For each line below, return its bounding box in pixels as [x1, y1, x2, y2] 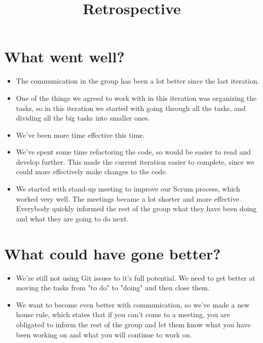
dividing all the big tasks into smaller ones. [16, 112, 150, 123]
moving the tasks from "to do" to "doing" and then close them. [16, 282, 210, 293]
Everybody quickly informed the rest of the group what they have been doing [16, 203, 257, 214]
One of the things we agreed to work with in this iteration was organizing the [16, 92, 257, 103]
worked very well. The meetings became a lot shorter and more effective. [16, 193, 241, 204]
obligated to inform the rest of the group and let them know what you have [16, 319, 251, 329]
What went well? [4, 46, 125, 67]
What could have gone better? [4, 243, 221, 263]
